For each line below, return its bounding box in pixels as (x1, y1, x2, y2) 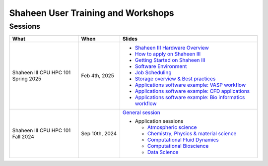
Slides (122, 35, 137, 42)
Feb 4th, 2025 (81, 72, 114, 79)
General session (122, 109, 161, 116)
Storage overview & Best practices (134, 75, 216, 82)
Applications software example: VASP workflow (134, 82, 246, 89)
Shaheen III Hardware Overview (134, 45, 209, 52)
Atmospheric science (147, 124, 197, 131)
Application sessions (134, 118, 184, 125)
